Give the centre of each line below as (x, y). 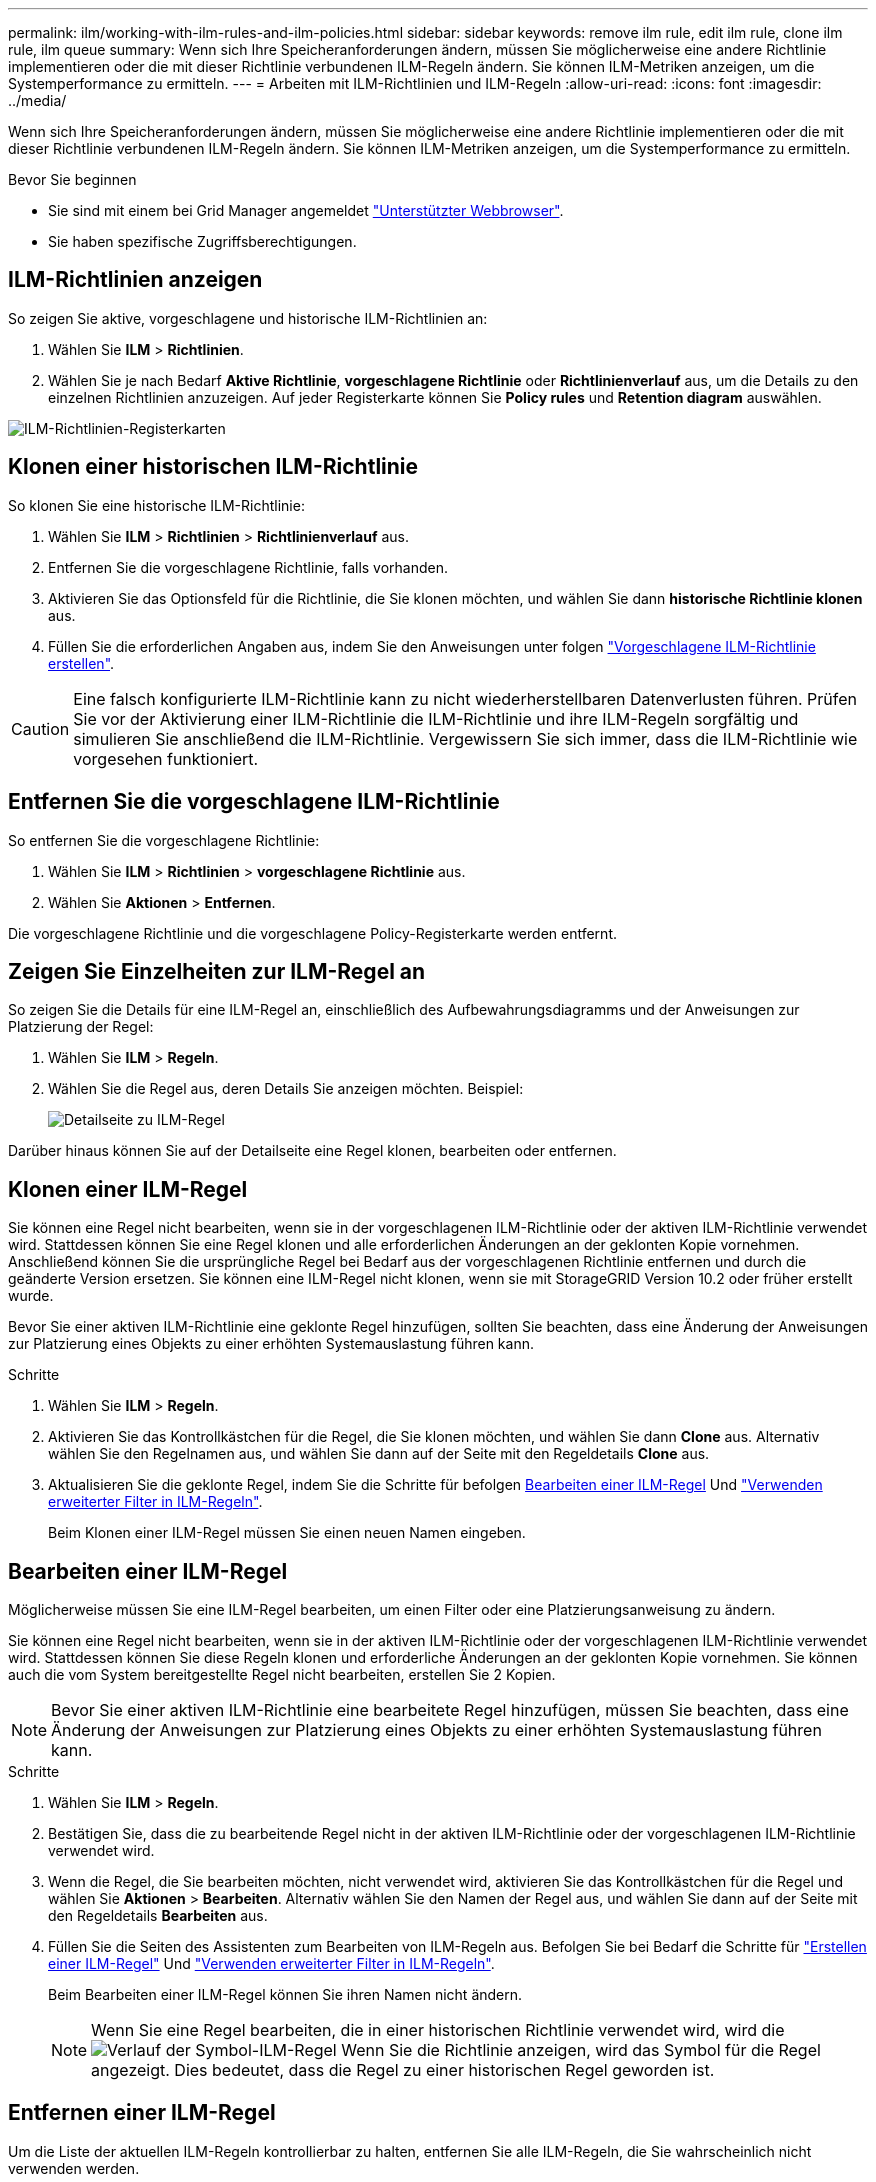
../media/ (37, 100)
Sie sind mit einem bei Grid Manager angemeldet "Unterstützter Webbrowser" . (306, 210)
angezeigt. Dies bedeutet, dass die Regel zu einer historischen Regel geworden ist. (403, 2070)
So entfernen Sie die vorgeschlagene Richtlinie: (164, 840)
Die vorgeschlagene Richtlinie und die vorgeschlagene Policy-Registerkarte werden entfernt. (312, 933)
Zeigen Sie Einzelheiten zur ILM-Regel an (217, 971)
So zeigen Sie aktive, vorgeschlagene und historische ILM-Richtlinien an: (248, 318)
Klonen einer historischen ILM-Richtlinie (213, 467)
